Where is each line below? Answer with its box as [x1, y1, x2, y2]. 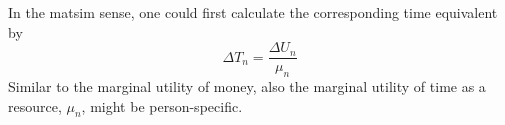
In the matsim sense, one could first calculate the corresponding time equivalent [8, 2, 498, 22]
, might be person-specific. [81, 95, 243, 116]
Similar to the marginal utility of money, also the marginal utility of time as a [8, 76, 486, 97]
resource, [8, 95, 62, 116]
